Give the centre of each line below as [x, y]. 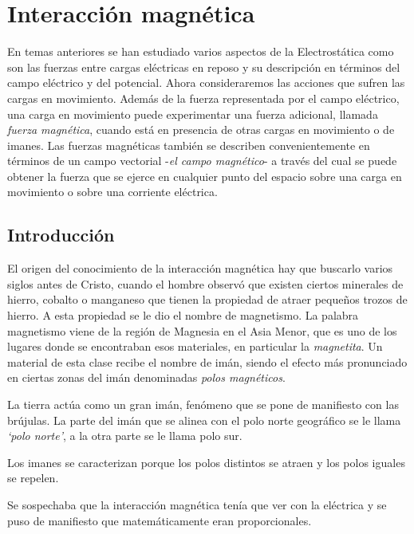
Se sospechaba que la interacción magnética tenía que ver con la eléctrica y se [197, 504]
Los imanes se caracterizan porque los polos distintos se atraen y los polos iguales [206, 462]
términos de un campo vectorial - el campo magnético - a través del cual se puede [202, 161]
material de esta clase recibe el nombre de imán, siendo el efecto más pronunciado [207, 361]
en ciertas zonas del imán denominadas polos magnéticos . [146, 377]
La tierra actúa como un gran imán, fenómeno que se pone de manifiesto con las [203, 404]
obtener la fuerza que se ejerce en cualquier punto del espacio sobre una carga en [205, 176]
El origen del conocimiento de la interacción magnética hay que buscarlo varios [200, 268]
